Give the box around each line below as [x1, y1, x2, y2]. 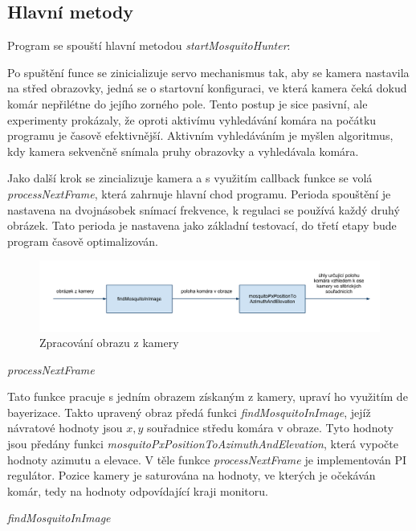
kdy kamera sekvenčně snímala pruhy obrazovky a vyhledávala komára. [7, 142, 359, 159]
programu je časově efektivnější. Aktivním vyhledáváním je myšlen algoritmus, [7, 127, 394, 144]
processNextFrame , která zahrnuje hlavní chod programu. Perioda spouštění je [7, 185, 391, 202]
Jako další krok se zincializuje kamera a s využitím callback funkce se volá [7, 170, 373, 186]
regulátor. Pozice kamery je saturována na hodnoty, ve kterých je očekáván [7, 467, 376, 484]
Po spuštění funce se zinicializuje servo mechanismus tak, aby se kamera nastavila [7, 63, 410, 80]
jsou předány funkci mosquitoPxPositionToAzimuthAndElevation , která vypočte [7, 435, 398, 452]
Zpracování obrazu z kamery [39, 334, 179, 351]
